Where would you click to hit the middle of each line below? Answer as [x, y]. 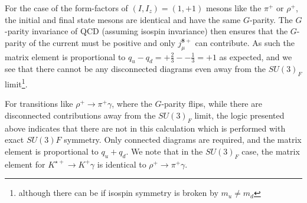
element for [25, 164]
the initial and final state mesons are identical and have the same [123, 19]
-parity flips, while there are [212, 104]
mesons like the [233, 8]
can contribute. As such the [245, 42]
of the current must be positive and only [102, 42]
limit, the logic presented [239, 115]
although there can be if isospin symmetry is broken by [118, 193]
